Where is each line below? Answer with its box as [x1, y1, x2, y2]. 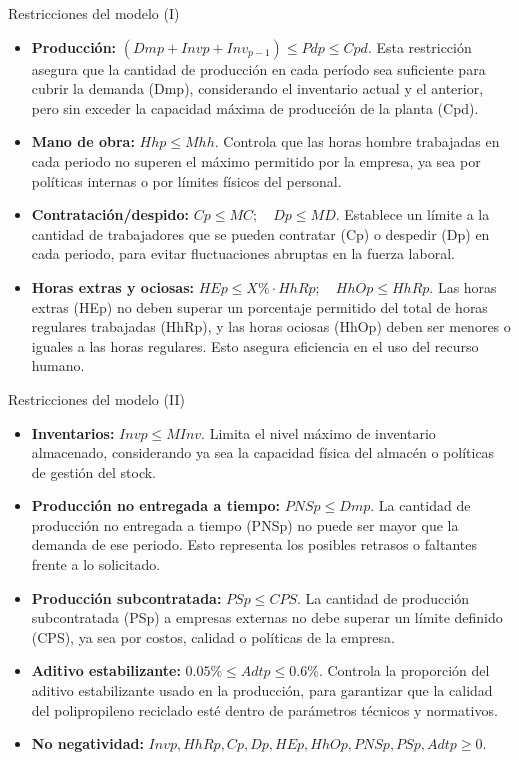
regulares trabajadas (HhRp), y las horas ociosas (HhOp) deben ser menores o [31, 316, 511, 337]
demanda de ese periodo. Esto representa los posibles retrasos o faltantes [31, 534, 477, 555]
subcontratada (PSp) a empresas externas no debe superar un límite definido [31, 607, 503, 628]
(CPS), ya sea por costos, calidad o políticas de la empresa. [31, 626, 395, 647]
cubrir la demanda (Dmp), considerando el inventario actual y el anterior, [31, 78, 484, 99]
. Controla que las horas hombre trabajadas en [214, 131, 500, 152]
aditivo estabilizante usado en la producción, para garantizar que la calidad [31, 680, 493, 701]
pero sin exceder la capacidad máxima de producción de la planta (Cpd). [31, 97, 479, 118]
